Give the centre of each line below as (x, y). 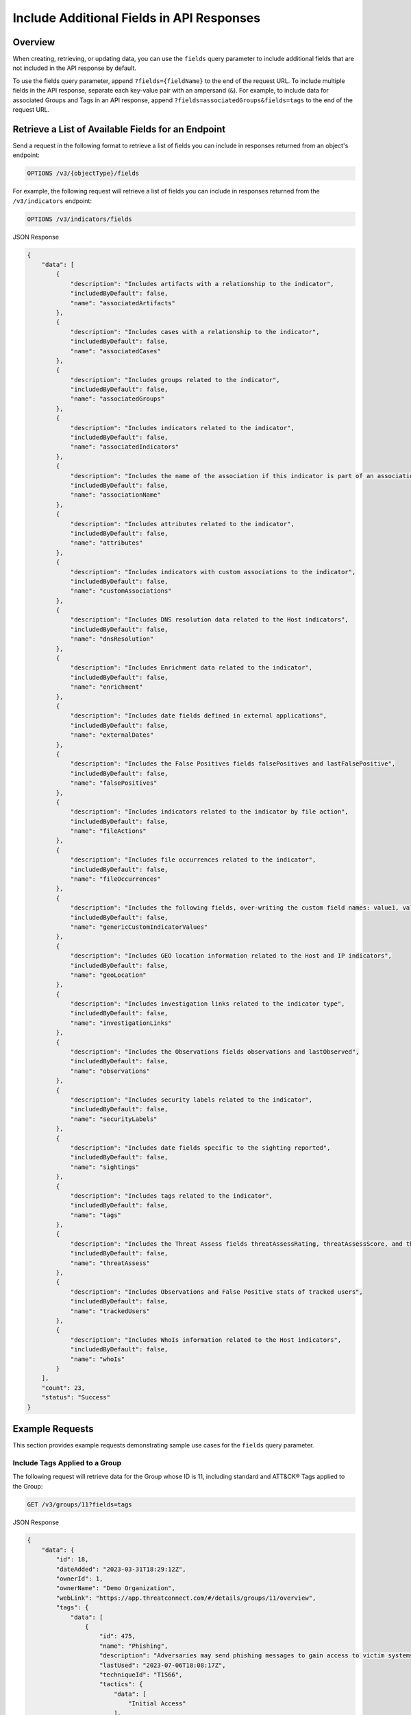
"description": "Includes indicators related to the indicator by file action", (209, 812)
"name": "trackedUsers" (110, 1311)
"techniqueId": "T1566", (141, 1675)
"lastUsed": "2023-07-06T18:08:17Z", (163, 1665)
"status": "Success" (76, 1397)
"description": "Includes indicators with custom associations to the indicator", (213, 572)
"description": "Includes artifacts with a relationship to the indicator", (202, 284)
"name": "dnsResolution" (112, 639)
